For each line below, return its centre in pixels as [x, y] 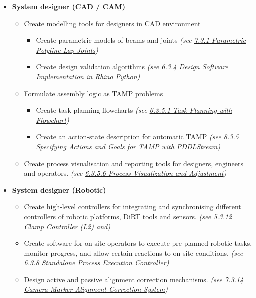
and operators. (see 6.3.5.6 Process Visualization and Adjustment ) [125, 173]
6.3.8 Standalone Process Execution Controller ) [97, 263]
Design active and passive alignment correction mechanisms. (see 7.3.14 [134, 279]
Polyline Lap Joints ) [67, 50]
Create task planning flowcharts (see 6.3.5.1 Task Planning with [134, 110]
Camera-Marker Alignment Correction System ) [96, 289]
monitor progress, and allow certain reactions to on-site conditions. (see [134, 253]
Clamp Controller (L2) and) [67, 226]
